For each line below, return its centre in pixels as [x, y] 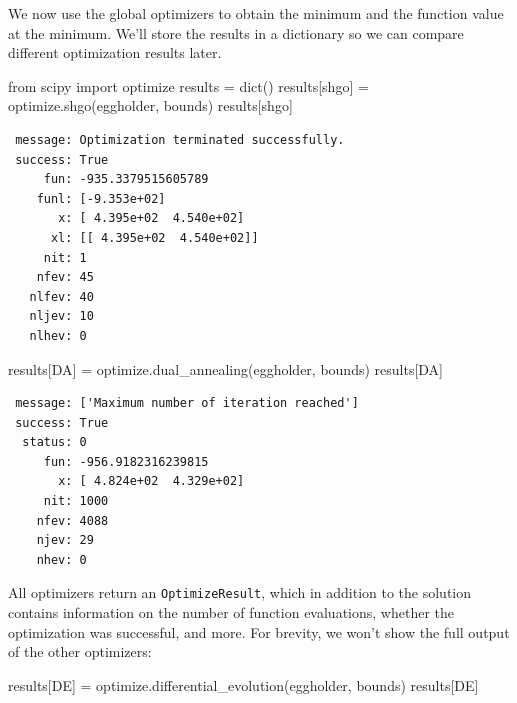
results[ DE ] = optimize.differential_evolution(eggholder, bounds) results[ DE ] [243, 684]
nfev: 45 [65, 277]
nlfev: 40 [61, 296]
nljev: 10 [61, 316]
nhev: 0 [61, 559]
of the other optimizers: [80, 651]
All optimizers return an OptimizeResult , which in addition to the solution [240, 592]
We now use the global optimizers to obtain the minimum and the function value [256, 13]
